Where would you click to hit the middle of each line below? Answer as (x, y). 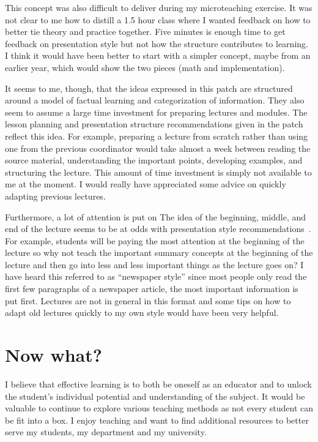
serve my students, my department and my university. (106, 432)
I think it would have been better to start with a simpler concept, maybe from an (158, 55)
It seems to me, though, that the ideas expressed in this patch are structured (149, 88)
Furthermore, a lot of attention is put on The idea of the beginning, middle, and (156, 216)
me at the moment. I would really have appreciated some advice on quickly (146, 184)
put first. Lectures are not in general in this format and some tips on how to (148, 300)
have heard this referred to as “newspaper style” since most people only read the (156, 276)
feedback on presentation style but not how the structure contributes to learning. (157, 43)
